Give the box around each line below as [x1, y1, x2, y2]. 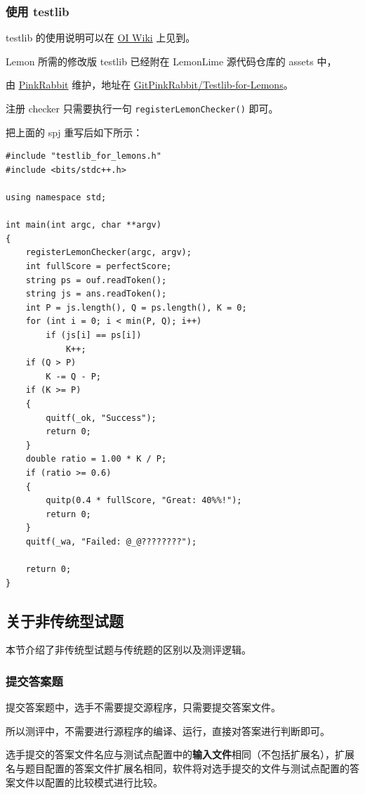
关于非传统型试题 [6, 609, 124, 631]
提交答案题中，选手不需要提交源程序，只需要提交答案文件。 [6, 700, 281, 715]
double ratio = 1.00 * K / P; [25, 454, 167, 464]
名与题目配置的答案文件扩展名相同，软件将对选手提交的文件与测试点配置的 [6, 761, 350, 776]
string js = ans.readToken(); [25, 289, 167, 299]
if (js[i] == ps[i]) [46, 330, 142, 340]
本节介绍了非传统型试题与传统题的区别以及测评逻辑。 [6, 642, 251, 657]
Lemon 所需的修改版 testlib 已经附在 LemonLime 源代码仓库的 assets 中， [6, 53, 337, 68]
